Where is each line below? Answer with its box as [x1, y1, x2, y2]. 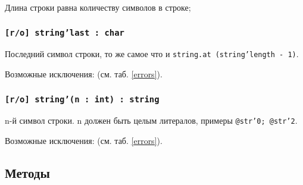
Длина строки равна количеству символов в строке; [5, 1, 191, 13]
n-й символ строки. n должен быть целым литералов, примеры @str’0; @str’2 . [5, 114, 298, 127]
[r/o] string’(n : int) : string [5, 94, 160, 104]
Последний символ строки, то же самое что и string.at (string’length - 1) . [5, 48, 299, 60]
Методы [5, 164, 50, 182]
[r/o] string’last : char [5, 27, 124, 37]
